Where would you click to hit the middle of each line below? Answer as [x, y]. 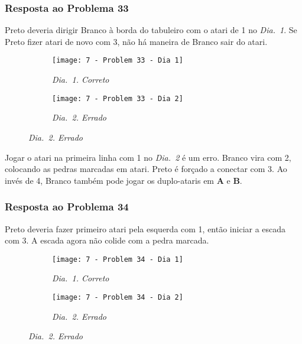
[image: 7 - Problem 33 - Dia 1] [118, 61]
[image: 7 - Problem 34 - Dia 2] [118, 297]
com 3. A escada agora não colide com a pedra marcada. [107, 240]
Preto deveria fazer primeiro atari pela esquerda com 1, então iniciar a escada [145, 228]
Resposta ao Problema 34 [67, 207]
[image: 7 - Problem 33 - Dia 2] [118, 98]
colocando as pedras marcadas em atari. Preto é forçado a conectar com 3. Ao [146, 169]
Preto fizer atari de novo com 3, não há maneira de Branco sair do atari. [136, 41]
